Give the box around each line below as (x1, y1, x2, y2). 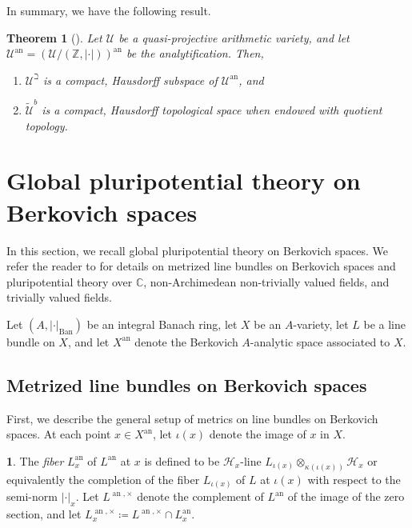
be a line (363, 315, 406, 332)
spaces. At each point (6, 426, 111, 442)
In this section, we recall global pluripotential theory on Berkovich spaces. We (6, 242, 389, 258)
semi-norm (6, 488, 58, 505)
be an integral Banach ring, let (86, 315, 238, 332)
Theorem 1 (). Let (6, 29, 102, 46)
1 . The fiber (6, 452, 64, 469)
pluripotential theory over (6, 273, 133, 290)
